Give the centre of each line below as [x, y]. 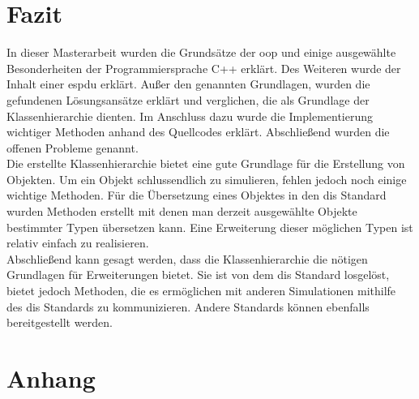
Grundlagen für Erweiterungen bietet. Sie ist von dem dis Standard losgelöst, [198, 275]
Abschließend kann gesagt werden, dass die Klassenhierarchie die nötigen [187, 258]
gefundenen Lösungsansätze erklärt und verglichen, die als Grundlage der [188, 99]
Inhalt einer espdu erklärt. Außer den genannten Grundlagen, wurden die [188, 84]
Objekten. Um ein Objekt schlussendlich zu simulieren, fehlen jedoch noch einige [207, 179]
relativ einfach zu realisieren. [78, 243]
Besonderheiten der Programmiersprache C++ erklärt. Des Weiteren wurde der [204, 68]
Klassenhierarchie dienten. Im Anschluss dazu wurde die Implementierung [190, 116]
